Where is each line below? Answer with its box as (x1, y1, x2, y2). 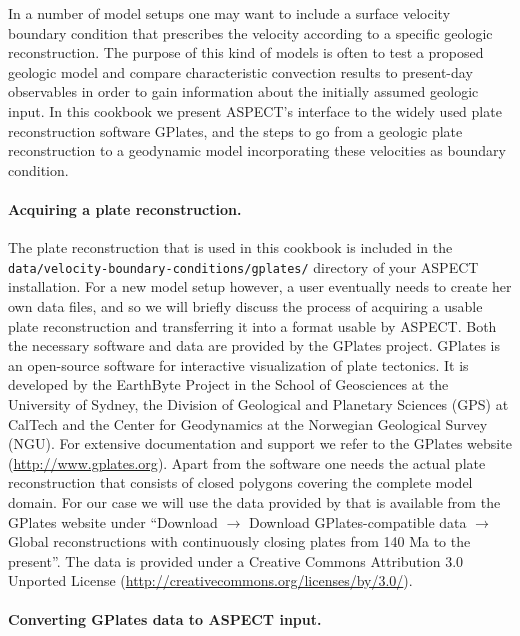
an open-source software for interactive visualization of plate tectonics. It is (8, 354, 469, 375)
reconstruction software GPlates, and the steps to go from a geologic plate (8, 120, 463, 141)
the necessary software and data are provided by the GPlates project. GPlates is (8, 335, 501, 356)
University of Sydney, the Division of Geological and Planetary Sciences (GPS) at (8, 393, 509, 414)
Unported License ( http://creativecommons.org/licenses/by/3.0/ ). (8, 570, 413, 591)
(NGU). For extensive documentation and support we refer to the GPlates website (8, 433, 512, 454)
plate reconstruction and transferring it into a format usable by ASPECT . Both (8, 315, 497, 336)
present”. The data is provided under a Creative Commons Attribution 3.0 (8, 550, 464, 571)
